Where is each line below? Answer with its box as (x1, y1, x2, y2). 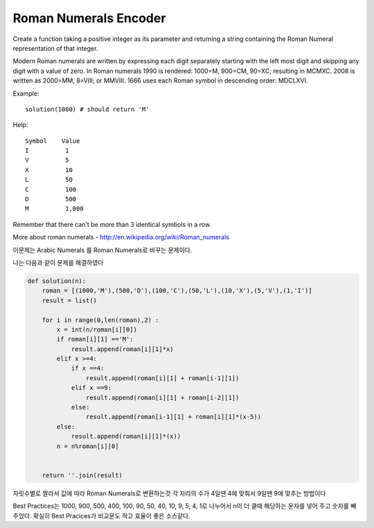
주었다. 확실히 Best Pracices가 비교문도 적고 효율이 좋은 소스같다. (12, 511, 190, 520)
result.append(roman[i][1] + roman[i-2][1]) (85, 393, 240, 402)
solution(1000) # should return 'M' (25, 105, 150, 113)
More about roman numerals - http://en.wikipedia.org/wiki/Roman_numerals (12, 233, 230, 241)
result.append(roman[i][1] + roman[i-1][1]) (85, 374, 240, 382)
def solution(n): (27, 277, 87, 284)
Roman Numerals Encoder (12, 10, 166, 26)
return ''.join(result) (42, 471, 123, 479)
